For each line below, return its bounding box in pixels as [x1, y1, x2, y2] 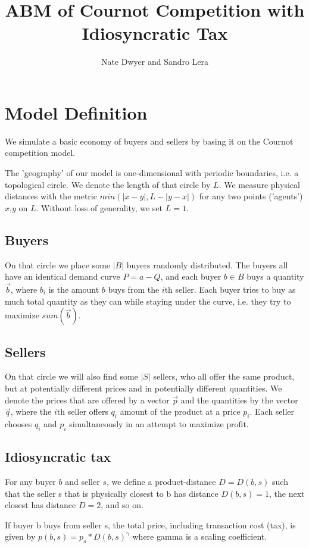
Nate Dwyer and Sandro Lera [101, 55, 209, 68]
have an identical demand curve [5, 270, 120, 283]
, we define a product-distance [106, 475, 216, 487]
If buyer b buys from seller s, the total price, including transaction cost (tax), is [5, 518, 296, 531]
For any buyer [5, 475, 56, 487]
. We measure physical [219, 178, 300, 190]
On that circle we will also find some [5, 370, 138, 383]
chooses [5, 417, 32, 430]
